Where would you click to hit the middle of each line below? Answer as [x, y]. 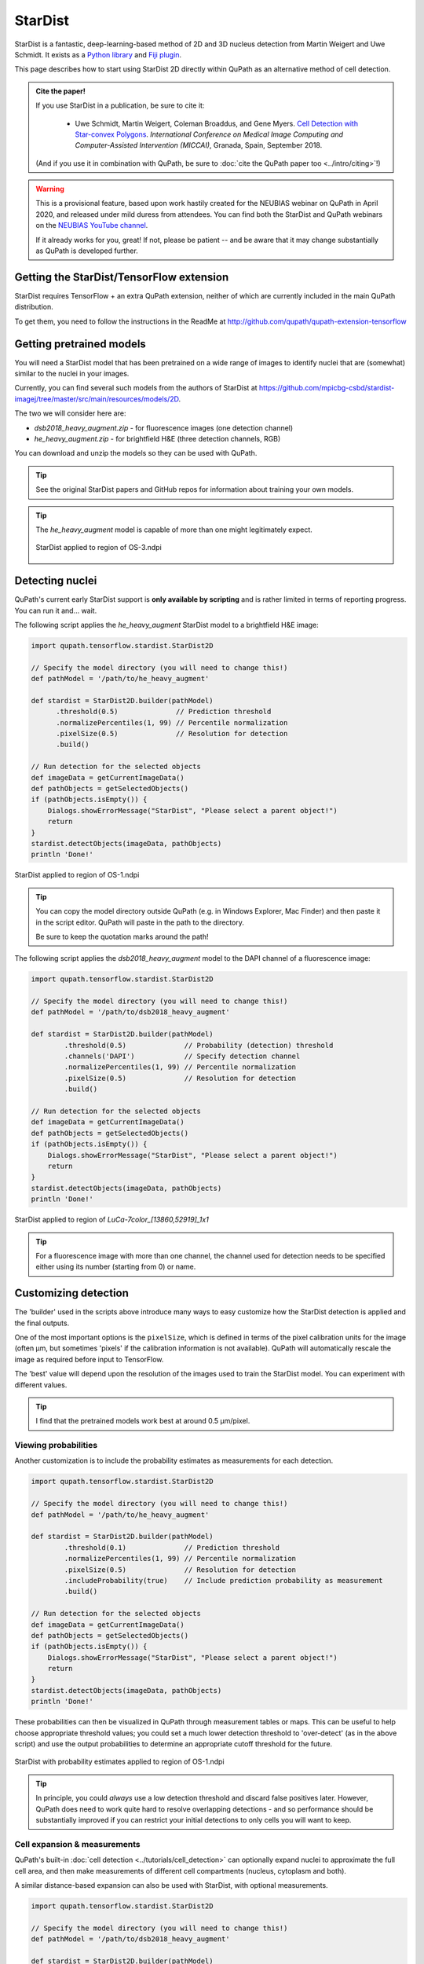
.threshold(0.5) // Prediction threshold [164, 712]
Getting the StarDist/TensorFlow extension [122, 277]
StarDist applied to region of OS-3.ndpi [99, 548]
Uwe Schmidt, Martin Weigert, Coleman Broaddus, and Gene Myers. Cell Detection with [217, 123]
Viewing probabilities [56, 1446]
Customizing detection [72, 1293]
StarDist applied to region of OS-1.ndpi [77, 875]
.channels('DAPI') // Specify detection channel [182, 1056]
